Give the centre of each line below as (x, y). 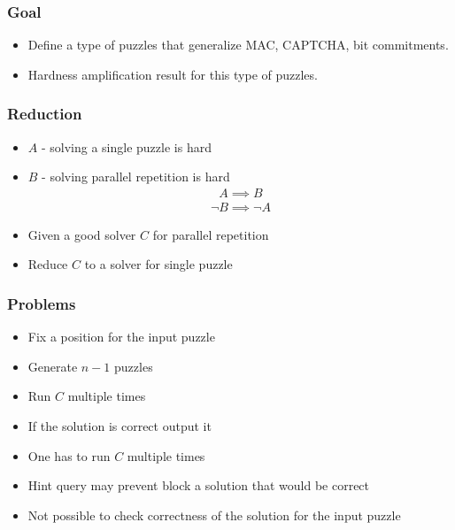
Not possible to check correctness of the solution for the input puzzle (214, 515)
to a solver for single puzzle (158, 264)
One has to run (69, 455)
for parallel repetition (211, 234)
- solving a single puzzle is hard (126, 146)
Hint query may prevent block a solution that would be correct (199, 485)
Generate (53, 366)
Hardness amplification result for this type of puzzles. (173, 74)
